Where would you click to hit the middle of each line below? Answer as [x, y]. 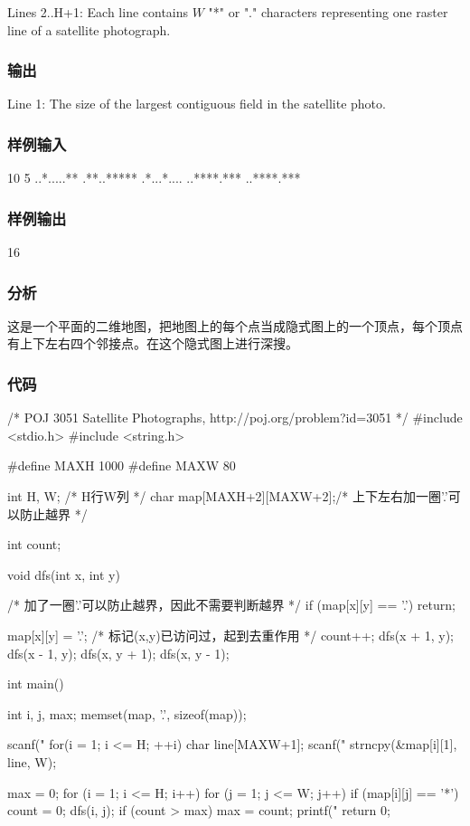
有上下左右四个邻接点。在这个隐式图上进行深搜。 [153, 343]
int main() [36, 684]
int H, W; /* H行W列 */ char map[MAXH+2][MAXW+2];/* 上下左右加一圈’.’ [228, 496]
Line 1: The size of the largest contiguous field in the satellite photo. [197, 104]
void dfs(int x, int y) [64, 574]
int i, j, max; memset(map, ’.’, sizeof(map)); [127, 713]
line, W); [32, 761]
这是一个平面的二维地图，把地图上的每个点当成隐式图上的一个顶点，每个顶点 [235, 325]
